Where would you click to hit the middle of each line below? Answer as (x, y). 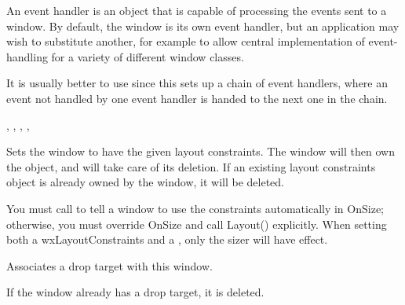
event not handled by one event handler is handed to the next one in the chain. (197, 98)
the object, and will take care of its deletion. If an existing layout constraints (191, 166)
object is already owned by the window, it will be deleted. (146, 182)
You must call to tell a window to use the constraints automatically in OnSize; (195, 208)
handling (27, 56)
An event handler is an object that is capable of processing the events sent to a (197, 10)
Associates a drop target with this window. (109, 265)
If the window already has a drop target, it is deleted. (135, 292)
